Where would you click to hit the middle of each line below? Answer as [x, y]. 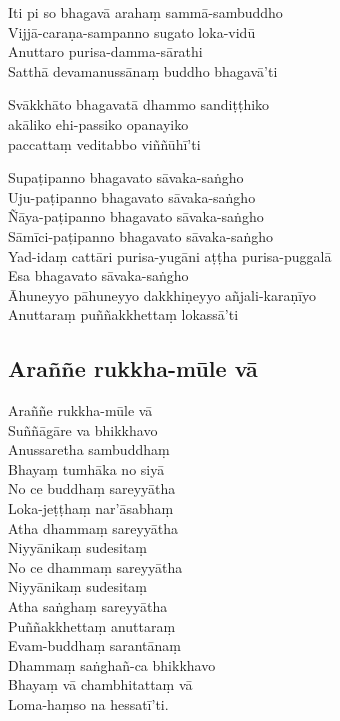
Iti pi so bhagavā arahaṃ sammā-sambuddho [145, 12]
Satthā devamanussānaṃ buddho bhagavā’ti [143, 70]
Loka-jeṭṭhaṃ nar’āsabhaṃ [91, 508]
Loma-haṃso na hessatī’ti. [88, 704]
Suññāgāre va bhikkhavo [83, 429]
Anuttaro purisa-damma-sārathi [105, 51]
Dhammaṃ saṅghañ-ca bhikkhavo [112, 664]
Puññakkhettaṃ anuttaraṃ [92, 625]
